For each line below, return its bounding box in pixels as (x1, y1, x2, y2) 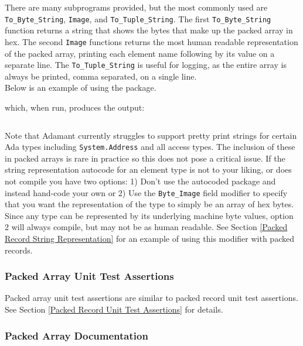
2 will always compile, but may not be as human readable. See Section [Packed (5, 221, 288, 233)
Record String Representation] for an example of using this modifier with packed (5, 232, 294, 244)
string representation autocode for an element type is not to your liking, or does (5, 163, 292, 176)
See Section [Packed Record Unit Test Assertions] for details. (5, 303, 223, 315)
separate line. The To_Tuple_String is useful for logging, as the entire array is (5, 59, 287, 71)
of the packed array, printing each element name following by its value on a (5, 47, 275, 59)
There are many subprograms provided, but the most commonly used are (5, 1, 268, 13)
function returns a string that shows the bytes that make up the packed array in (5, 24, 293, 36)
